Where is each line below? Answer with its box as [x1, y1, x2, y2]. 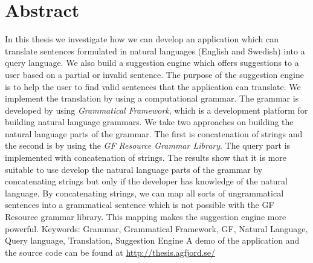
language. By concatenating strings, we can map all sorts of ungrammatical [5, 186, 284, 199]
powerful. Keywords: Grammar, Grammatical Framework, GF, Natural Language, [5, 222, 308, 235]
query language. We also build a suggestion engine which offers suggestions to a [5, 56, 299, 69]
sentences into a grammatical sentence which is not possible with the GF [5, 198, 274, 211]
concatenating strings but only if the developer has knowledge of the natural [5, 175, 288, 187]
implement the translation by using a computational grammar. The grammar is [5, 92, 299, 105]
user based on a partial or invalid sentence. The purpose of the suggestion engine [5, 68, 304, 80]
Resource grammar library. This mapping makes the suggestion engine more [5, 210, 286, 223]
